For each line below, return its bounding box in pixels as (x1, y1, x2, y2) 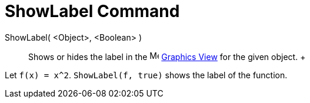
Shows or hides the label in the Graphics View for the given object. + (28, 51, 306, 62)
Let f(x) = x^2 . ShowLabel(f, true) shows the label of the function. (5, 69, 288, 80)
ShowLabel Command (5, 1, 180, 21)
